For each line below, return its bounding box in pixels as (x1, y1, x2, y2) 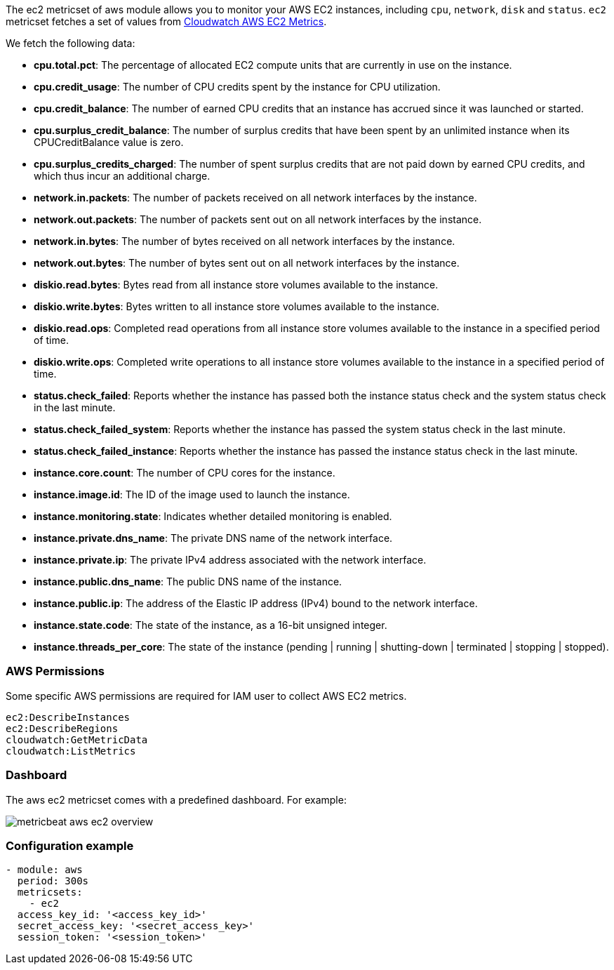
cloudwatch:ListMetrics (6, 745, 136, 757)
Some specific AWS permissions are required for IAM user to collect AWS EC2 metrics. (6, 689, 407, 702)
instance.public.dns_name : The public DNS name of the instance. (34, 576, 342, 587)
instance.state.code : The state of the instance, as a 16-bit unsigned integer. (34, 619, 387, 631)
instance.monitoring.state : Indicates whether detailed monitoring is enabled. (34, 510, 392, 522)
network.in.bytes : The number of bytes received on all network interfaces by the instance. (34, 235, 455, 247)
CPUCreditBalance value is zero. (34, 136, 184, 148)
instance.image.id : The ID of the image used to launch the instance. (34, 489, 350, 500)
